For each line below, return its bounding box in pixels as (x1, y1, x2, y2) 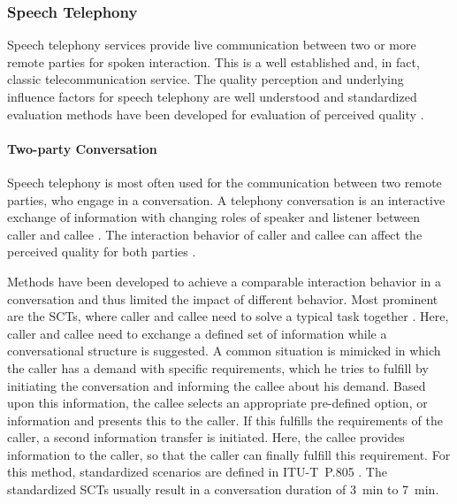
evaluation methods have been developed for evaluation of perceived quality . (7, 104, 424, 123)
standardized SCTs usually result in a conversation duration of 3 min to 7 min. (7, 480, 439, 499)
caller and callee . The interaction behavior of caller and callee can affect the (7, 225, 423, 243)
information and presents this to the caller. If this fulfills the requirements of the (7, 410, 444, 429)
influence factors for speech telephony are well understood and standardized (7, 88, 417, 105)
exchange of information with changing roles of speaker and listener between (7, 208, 421, 226)
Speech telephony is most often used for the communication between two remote (7, 172, 442, 191)
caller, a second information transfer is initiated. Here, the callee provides (7, 428, 405, 447)
